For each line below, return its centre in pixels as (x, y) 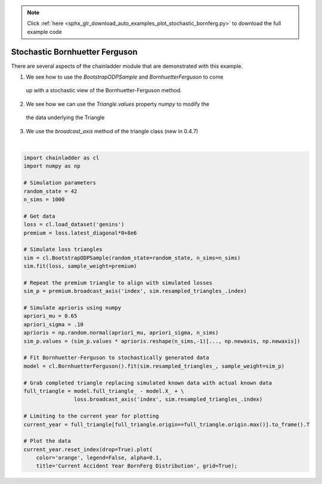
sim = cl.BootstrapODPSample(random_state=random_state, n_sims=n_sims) (132, 258)
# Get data (39, 216)
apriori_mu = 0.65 (50, 316)
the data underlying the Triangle (65, 118)
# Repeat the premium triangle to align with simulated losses (118, 282)
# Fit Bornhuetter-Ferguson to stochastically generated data (116, 358)
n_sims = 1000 (44, 199)
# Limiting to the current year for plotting (91, 416)
